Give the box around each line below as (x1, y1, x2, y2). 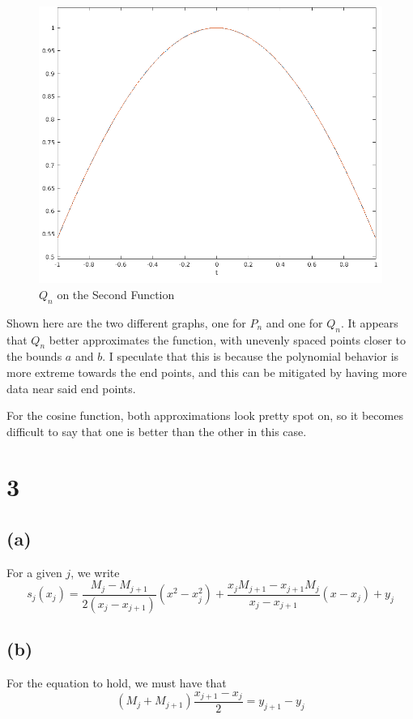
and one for (266, 314, 323, 331)
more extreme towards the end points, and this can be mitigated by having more (6, 363, 407, 380)
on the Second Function (57, 285, 175, 302)
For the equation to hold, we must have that (6, 674, 227, 691)
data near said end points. (6, 379, 136, 396)
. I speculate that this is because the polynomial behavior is (102, 348, 399, 365)
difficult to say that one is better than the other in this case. (6, 422, 307, 439)
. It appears (340, 314, 398, 331)
